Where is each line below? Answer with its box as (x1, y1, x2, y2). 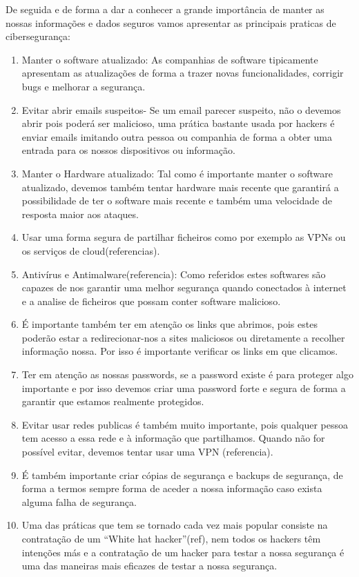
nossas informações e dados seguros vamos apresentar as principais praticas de (6, 15, 336, 30)
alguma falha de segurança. (21, 494, 137, 509)
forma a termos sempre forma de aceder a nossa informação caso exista (21, 481, 322, 496)
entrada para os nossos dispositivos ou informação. (21, 143, 235, 157)
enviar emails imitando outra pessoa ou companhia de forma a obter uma (21, 129, 332, 144)
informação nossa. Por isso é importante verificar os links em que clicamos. (21, 344, 338, 358)
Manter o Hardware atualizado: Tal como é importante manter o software (21, 166, 333, 180)
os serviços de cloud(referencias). (21, 243, 160, 257)
